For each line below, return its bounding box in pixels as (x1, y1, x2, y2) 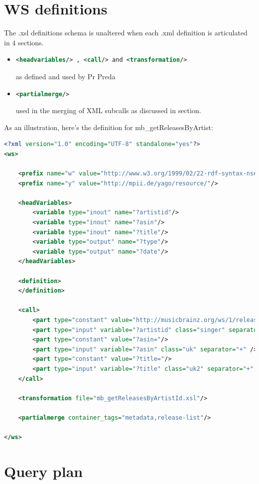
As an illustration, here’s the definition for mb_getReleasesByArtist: (4, 122, 213, 132)
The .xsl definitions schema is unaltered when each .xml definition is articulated (4, 27, 248, 38)
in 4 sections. (4, 37, 44, 47)
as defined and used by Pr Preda (15, 71, 116, 81)
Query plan (4, 461, 83, 481)
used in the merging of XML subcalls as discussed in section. (15, 105, 201, 116)
